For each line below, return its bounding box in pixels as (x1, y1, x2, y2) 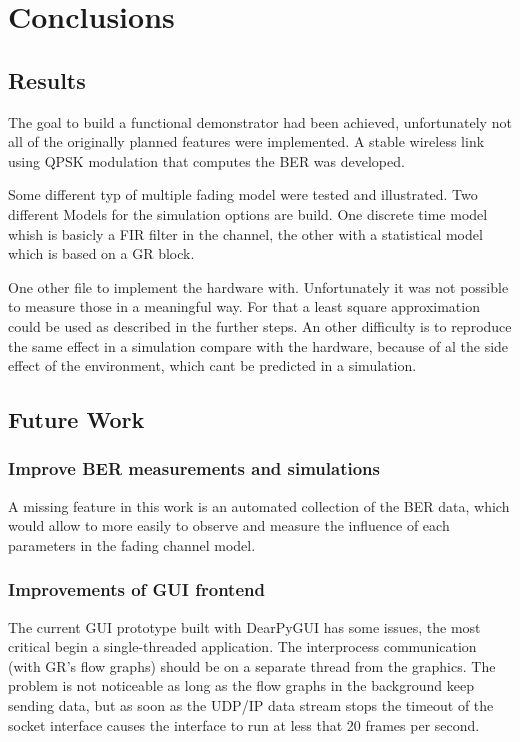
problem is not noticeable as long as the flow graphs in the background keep (8, 675, 474, 696)
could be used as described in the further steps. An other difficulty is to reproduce (8, 315, 512, 336)
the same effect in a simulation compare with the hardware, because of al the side (8, 335, 509, 356)
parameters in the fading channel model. (8, 534, 256, 555)
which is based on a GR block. (8, 243, 195, 264)
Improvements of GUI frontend (8, 577, 265, 602)
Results (8, 64, 86, 95)
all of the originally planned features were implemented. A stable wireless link (8, 131, 485, 152)
